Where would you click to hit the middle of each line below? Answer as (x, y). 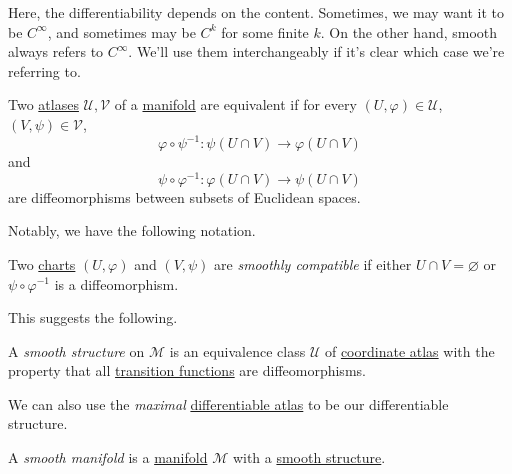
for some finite (265, 31)
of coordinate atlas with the (409, 350)
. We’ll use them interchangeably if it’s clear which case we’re (316, 51)
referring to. (44, 70)
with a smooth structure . (309, 457)
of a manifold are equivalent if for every (235, 104)
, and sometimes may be (121, 31)
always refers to (56, 51)
